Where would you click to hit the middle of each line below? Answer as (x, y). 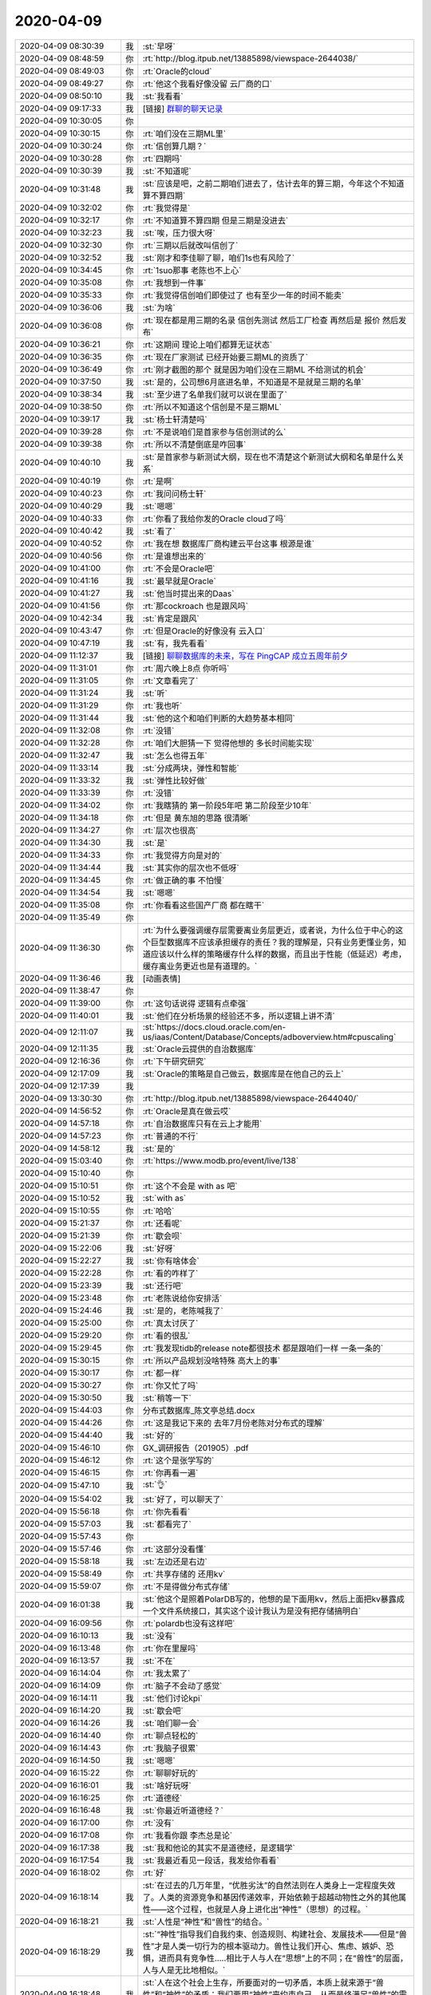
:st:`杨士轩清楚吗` (175, 419)
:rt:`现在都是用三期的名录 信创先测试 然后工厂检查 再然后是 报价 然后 (271, 320)
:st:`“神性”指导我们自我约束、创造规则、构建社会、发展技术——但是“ (271, 1934)
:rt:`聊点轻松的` (170, 1736)
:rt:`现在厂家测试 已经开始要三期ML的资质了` (225, 357)
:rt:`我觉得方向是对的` (182, 855)
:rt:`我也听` (162, 705)
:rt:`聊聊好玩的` (170, 1773)
